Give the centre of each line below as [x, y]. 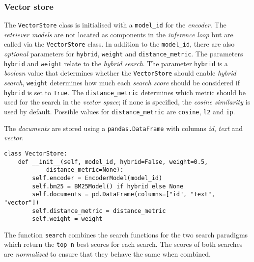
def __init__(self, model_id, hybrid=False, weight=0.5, [113, 162]
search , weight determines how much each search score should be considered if [122, 83]
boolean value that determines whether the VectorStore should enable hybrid [120, 73]
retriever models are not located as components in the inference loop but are [119, 34]
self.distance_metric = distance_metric [99, 211]
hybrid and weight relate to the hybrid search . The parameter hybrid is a [116, 63]
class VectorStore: [36, 153]
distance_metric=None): [85, 170]
